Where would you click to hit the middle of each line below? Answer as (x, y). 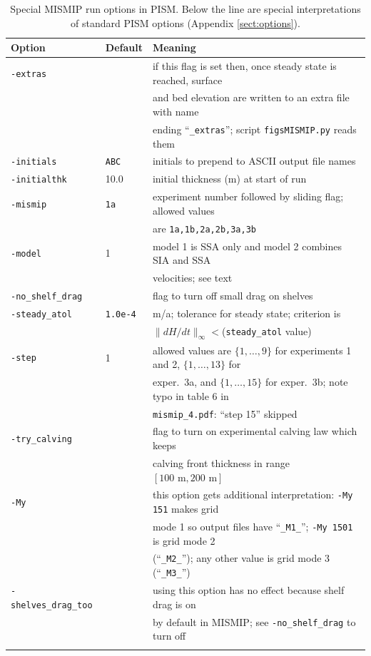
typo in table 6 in (190, 395)
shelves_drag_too (52, 605)
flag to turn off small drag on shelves (233, 295)
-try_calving (41, 440)
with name (176, 112)
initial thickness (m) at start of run (229, 179)
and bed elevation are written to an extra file (251, 97)
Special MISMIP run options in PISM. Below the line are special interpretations (185, 9)
